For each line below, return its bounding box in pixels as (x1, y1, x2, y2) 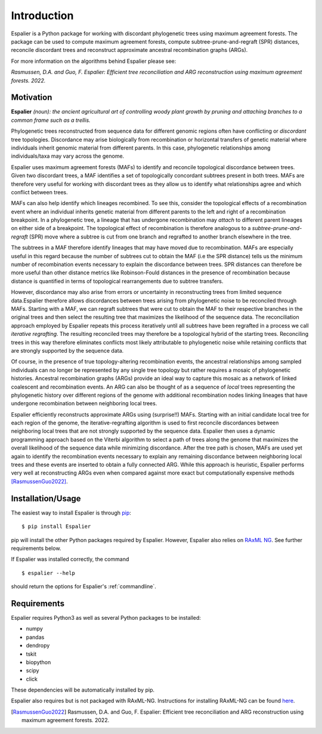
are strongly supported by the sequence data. (11, 347, 124, 354)
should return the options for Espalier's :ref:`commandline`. (11, 583, 156, 590)
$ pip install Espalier (21, 523, 91, 530)
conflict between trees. (11, 188, 68, 195)
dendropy (26, 642, 50, 649)
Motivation (11, 93, 52, 103)
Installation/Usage (11, 493, 81, 503)
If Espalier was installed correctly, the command (11, 556, 129, 563)
